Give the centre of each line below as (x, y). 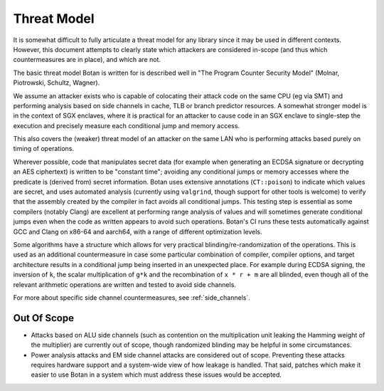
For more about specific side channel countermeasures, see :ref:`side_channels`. (132, 297)
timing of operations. (44, 149)
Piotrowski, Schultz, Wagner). (57, 83)
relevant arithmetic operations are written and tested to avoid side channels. (124, 284)
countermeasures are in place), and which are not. (87, 60)
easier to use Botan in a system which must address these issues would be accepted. (156, 375)
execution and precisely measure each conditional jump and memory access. (127, 125)
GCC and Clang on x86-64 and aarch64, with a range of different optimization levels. (138, 231)
